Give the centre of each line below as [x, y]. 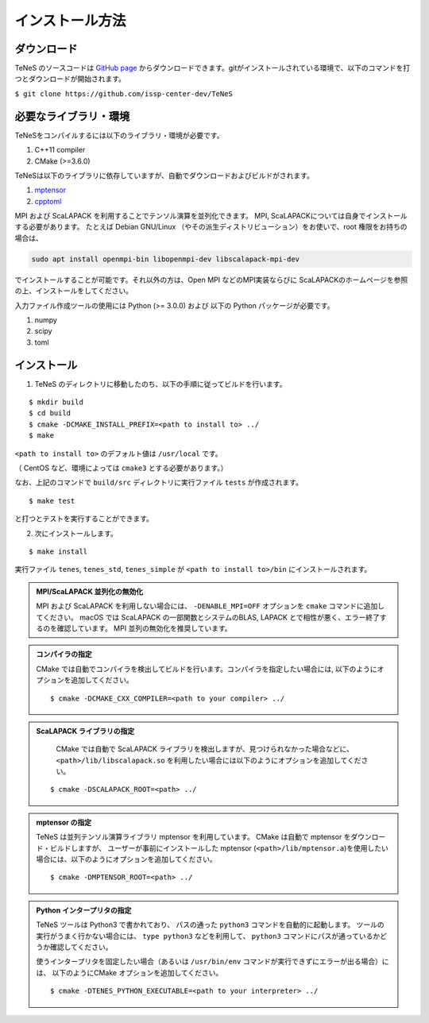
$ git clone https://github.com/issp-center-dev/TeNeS [124, 94]
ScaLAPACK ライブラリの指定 [85, 731]
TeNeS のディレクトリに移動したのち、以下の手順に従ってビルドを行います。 [160, 384]
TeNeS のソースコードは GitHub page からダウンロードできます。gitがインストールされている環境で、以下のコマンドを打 [213, 68]
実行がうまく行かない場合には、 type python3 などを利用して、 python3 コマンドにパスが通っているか [208, 936]
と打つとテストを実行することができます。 [84, 519]
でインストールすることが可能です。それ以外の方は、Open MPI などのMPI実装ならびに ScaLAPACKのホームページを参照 [211, 280]
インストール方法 [70, 21]
